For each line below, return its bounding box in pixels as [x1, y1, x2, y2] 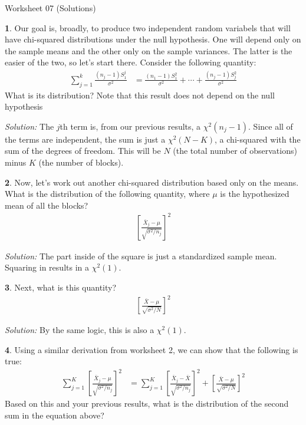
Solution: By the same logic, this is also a [5, 324, 154, 336]
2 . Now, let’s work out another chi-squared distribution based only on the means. [5, 176, 299, 188]
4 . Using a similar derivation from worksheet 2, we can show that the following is [5, 343, 298, 355]
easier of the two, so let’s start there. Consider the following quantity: [5, 56, 256, 68]
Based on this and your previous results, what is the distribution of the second [5, 397, 289, 410]
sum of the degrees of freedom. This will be [5, 144, 161, 157]
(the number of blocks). [38, 156, 124, 168]
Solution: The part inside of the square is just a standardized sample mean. [5, 249, 277, 262]
